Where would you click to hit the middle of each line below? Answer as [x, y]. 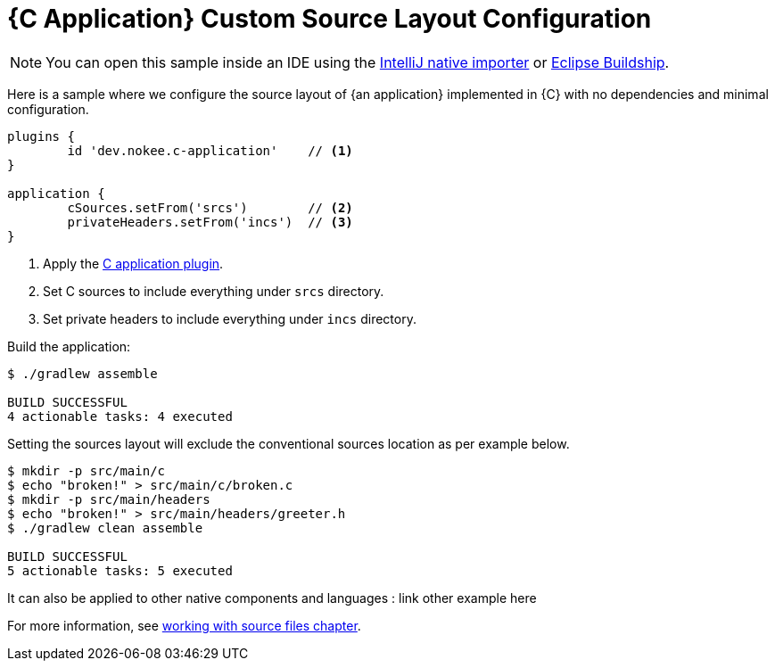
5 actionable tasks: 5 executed [120, 570]
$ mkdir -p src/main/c [87, 470]
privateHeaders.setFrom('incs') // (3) [210, 222]
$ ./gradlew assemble [82, 373]
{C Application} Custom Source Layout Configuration [330, 19]
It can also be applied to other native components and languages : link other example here [272, 598]
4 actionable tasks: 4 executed [120, 416]
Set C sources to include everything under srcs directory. [214, 291]
